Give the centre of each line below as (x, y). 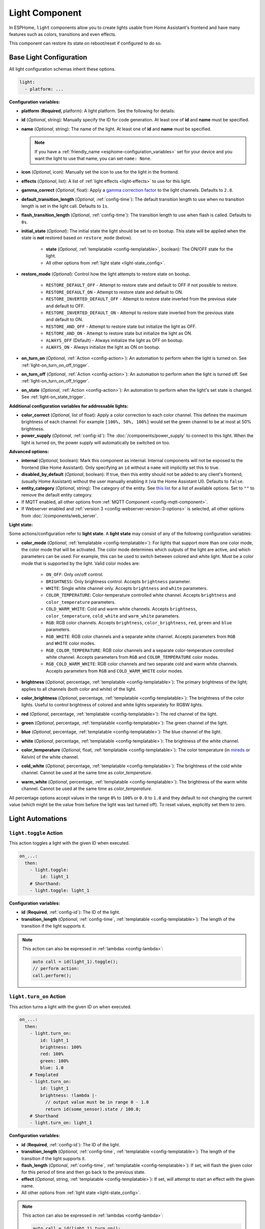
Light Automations (38, 819)
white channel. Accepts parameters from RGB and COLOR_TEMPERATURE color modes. (132, 657)
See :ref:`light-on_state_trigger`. (53, 397)
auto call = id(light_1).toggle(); (75, 962)
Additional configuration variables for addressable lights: (69, 406)
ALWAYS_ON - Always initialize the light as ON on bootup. (103, 347)
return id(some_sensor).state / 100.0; (93, 1109)
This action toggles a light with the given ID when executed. (69, 843)
